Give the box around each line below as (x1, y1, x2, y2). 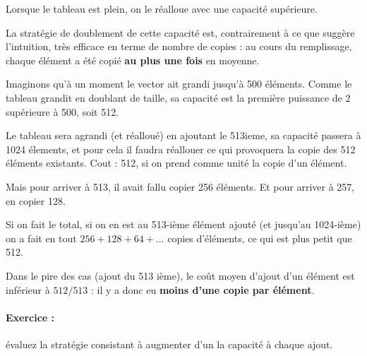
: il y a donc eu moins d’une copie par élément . (91, 282, 315, 297)
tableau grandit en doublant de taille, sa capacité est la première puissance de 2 (6, 90, 351, 105)
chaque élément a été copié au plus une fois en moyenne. (6, 52, 260, 67)
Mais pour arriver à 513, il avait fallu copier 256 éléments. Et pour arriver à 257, (6, 179, 355, 194)
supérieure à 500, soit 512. (6, 104, 119, 119)
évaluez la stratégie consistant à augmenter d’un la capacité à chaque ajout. (6, 336, 333, 351)
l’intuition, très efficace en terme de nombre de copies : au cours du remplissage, (6, 39, 352, 54)
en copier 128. (6, 193, 66, 208)
